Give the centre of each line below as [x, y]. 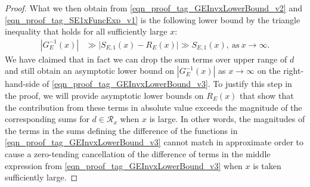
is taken [267, 165]
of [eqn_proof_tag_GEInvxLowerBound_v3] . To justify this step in [167, 84]
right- [294, 71]
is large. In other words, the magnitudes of [227, 119]
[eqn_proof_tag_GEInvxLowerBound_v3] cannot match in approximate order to [154, 142]
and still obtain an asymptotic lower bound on [90, 71]
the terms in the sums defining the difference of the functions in [121, 130]
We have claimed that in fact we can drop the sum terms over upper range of [146, 59]
